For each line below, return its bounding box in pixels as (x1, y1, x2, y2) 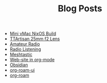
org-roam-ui (9, 67, 35, 73)
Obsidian (9, 62, 28, 68)
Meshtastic (9, 52, 33, 57)
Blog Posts (57, 3, 103, 14)
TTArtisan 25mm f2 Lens (9, 36, 60, 42)
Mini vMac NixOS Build (9, 30, 56, 37)
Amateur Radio (9, 41, 40, 47)
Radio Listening (9, 46, 41, 52)
